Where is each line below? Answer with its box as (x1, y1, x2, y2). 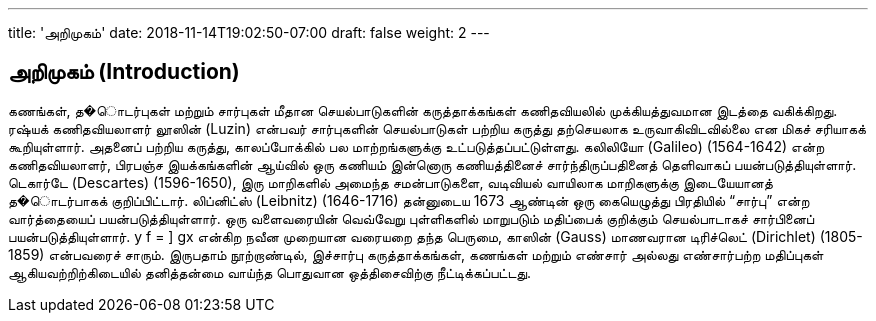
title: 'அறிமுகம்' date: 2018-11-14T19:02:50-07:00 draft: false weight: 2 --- (8, 24, 490, 41)
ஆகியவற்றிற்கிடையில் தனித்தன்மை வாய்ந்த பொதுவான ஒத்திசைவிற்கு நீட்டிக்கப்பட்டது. (8, 263, 532, 281)
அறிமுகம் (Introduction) (8, 59, 240, 85)
